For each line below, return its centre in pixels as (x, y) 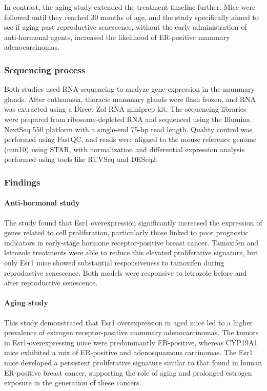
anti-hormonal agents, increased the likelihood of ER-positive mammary (117, 37)
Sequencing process (45, 69)
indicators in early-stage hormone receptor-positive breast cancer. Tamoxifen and (131, 242)
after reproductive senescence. (51, 283)
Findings (22, 182)
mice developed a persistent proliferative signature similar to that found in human (133, 362)
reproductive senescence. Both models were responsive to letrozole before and (126, 272)
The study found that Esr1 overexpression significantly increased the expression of (133, 222)
